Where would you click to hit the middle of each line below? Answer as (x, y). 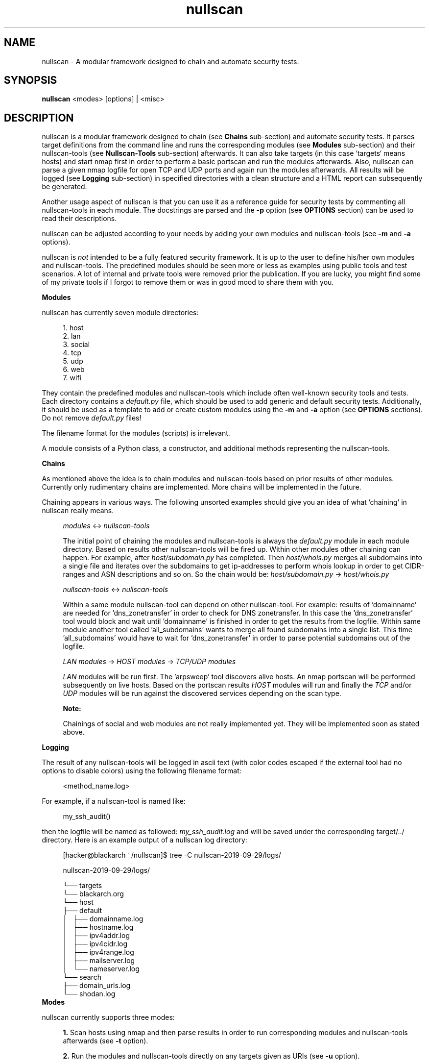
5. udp (73, 361)
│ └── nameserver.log (101, 969)
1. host (73, 328)
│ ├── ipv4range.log (98, 952)
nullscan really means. (78, 511)
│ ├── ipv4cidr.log (95, 944)
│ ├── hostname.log (98, 927)
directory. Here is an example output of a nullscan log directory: (144, 840)
